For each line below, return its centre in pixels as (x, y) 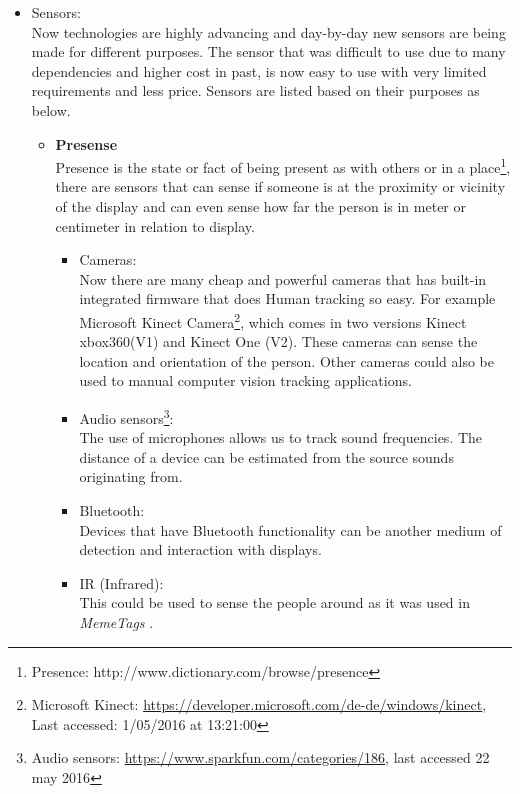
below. (51, 109)
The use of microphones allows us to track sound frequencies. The (281, 437)
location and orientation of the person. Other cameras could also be (286, 360)
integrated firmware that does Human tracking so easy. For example (287, 298)
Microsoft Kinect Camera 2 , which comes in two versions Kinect (273, 320)
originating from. (131, 476)
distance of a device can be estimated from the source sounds (266, 456)
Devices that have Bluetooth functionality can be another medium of (290, 529)
